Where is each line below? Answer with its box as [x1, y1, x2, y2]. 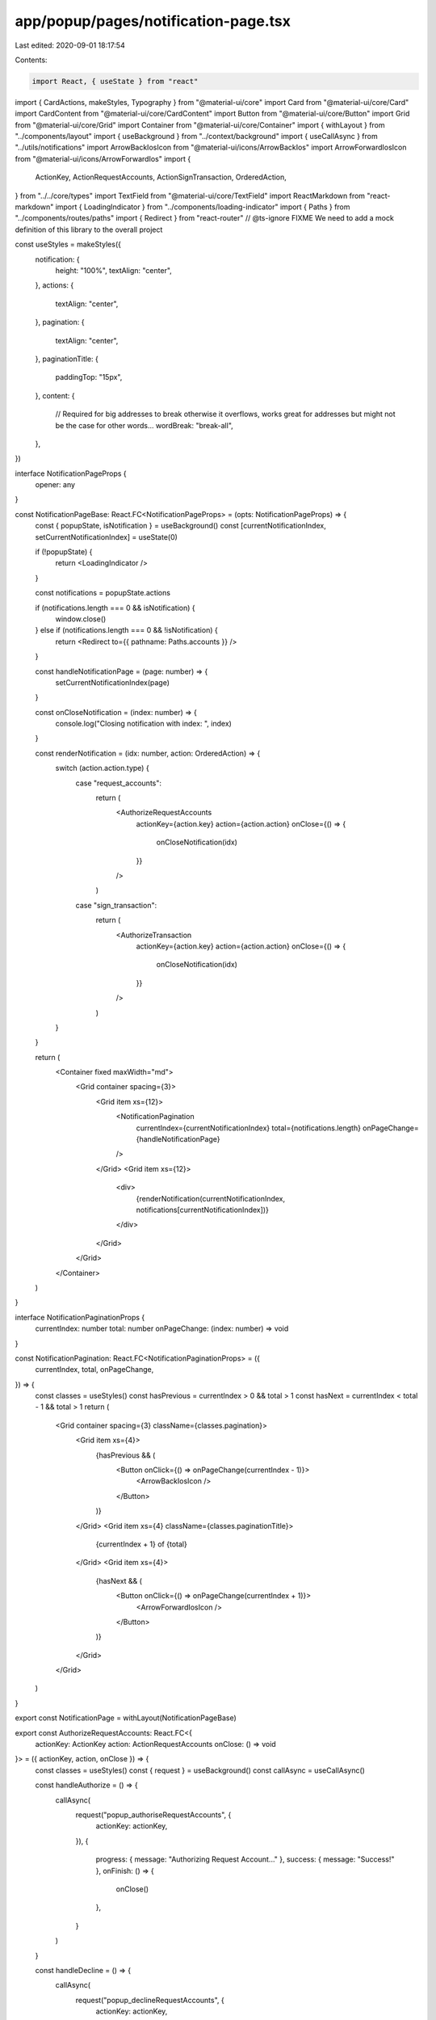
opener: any [35, 480, 76, 490]
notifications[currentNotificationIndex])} [136, 1205, 270, 1214]
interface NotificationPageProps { [15, 469, 127, 478]
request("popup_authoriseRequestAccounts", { [75, 1810, 232, 1820]
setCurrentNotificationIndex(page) [55, 677, 170, 687]
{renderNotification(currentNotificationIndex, [136, 1193, 286, 1203]
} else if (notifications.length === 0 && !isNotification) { [35, 625, 218, 635]
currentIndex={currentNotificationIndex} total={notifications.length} [136, 1123, 361, 1133]
